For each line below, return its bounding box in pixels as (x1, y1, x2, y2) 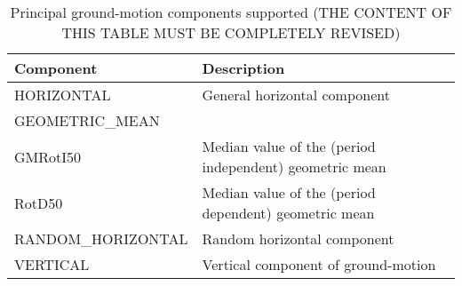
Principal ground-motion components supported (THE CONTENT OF (10, 2, 452, 22)
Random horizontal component (202, 228, 394, 249)
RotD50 (14, 192, 63, 213)
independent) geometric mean (202, 156, 386, 177)
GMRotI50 (14, 146, 82, 167)
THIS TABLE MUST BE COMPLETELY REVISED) (61, 22, 401, 43)
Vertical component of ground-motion (202, 254, 436, 274)
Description (202, 58, 285, 78)
